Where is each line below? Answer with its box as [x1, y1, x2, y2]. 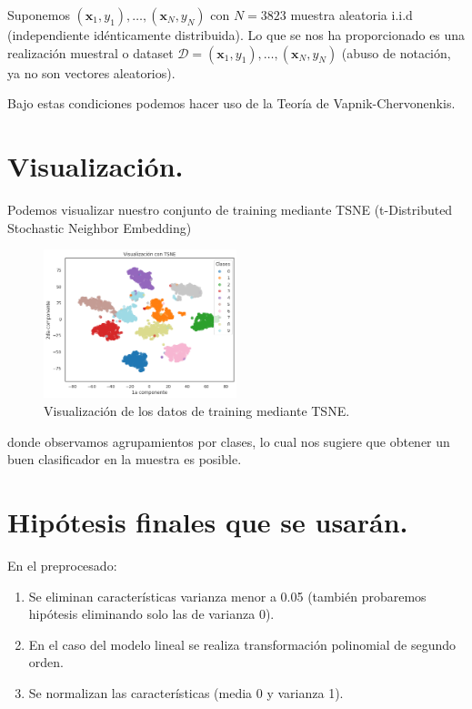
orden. [28, 653, 64, 672]
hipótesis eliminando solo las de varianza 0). [28, 604, 275, 623]
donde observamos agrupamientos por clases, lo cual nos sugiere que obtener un [7, 431, 450, 451]
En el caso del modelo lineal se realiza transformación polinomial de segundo [28, 634, 457, 653]
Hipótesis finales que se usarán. [7, 503, 408, 541]
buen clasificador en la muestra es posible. [7, 450, 242, 469]
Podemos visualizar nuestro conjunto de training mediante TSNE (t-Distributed [7, 199, 453, 218]
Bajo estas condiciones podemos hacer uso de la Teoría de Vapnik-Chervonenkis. [7, 94, 456, 113]
